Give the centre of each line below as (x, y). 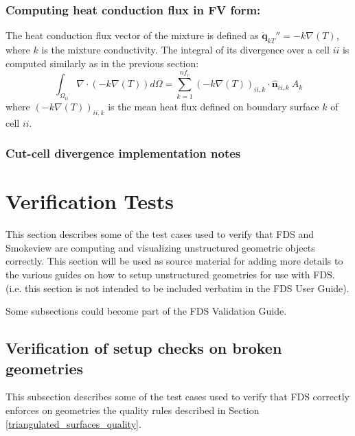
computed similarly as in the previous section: (102, 63)
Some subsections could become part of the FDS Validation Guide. (146, 311)
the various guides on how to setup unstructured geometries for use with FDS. (170, 274)
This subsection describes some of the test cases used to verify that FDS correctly (177, 397)
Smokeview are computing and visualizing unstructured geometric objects (160, 247)
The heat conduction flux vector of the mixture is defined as (132, 35)
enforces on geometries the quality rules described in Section (133, 410)
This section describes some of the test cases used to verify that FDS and (160, 234)
